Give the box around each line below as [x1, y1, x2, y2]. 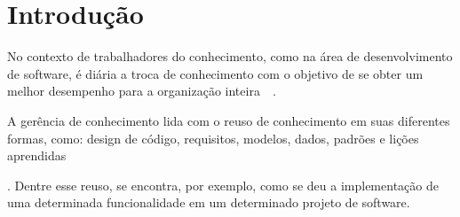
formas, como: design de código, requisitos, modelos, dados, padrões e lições [7, 128, 419, 147]
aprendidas [7, 146, 67, 165]
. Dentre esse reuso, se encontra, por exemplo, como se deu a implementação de [7, 175, 439, 194]
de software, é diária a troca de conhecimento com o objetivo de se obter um [7, 64, 424, 82]
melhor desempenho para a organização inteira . [7, 81, 276, 100]
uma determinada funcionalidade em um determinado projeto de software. [7, 193, 410, 212]
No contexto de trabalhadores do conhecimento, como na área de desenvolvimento [7, 47, 453, 66]
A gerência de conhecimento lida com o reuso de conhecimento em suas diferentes [7, 111, 450, 129]
